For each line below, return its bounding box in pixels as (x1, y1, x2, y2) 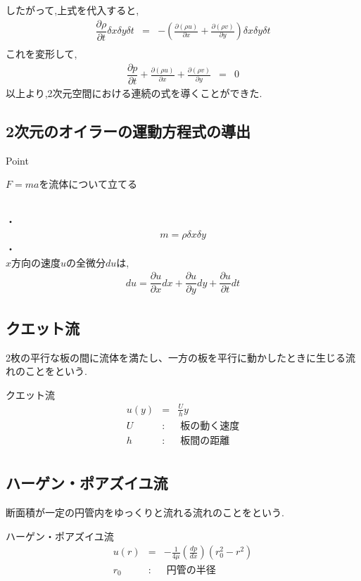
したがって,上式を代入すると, (6, 3, 139, 17)
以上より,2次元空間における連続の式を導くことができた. (6, 85, 262, 100)
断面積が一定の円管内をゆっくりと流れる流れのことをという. (6, 504, 284, 519)
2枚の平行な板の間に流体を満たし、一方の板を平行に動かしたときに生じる (6, 350, 346, 364)
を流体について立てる (39, 177, 137, 191)
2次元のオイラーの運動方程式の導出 (6, 120, 251, 141)
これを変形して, (6, 46, 77, 61)
